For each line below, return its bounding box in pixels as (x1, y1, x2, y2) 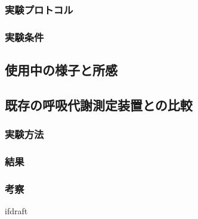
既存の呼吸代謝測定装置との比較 (5, 95, 193, 114)
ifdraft (5, 205, 28, 217)
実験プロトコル (5, 2, 73, 17)
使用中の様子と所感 (5, 61, 117, 79)
